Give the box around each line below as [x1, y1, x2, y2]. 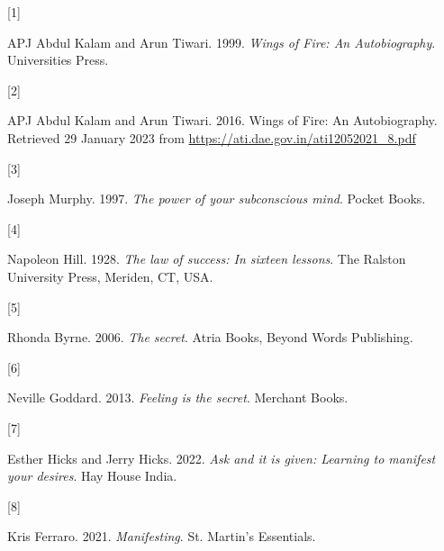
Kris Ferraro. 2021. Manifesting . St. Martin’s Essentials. [7, 527, 316, 546]
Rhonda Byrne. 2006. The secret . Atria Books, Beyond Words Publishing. [7, 328, 413, 347]
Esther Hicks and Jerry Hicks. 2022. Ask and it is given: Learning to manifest [7, 448, 436, 467]
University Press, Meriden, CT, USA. [7, 266, 213, 285]
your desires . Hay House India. [7, 466, 177, 485]
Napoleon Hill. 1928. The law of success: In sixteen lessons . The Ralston [7, 249, 406, 268]
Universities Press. [7, 50, 109, 69]
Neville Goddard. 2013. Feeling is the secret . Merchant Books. [7, 388, 349, 407]
